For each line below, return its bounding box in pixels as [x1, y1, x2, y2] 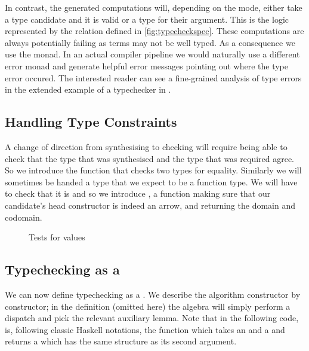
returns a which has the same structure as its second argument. [5, 335, 237, 347]
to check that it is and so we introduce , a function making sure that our [5, 187, 271, 200]
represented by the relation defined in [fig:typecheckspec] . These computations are [5, 25, 304, 37]
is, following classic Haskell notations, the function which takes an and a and [5, 323, 285, 335]
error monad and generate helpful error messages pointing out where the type [5, 59, 288, 72]
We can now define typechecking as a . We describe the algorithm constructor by [5, 288, 301, 300]
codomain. [5, 210, 42, 223]
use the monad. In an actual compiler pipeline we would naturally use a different [5, 48, 300, 60]
